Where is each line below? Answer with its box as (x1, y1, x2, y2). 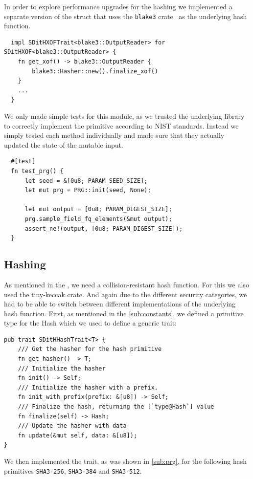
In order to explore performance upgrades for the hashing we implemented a (4, 1, 232, 11)
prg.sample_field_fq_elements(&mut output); (24, 215, 172, 222)
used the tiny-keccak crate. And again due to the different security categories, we (4, 289, 247, 299)
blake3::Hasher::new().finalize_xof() (32, 67, 158, 75)
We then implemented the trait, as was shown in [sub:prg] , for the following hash (4, 456, 247, 466)
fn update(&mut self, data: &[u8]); (18, 432, 138, 439)
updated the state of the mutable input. (4, 139, 123, 150)
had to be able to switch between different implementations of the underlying (4, 299, 236, 309)
